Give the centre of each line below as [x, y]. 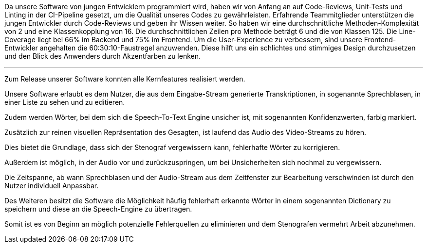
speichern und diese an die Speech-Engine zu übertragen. [98, 209]
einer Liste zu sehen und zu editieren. [65, 102]
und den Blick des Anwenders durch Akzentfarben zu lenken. [103, 56]
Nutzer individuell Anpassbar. [52, 186]
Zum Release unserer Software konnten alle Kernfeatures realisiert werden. [125, 79]
